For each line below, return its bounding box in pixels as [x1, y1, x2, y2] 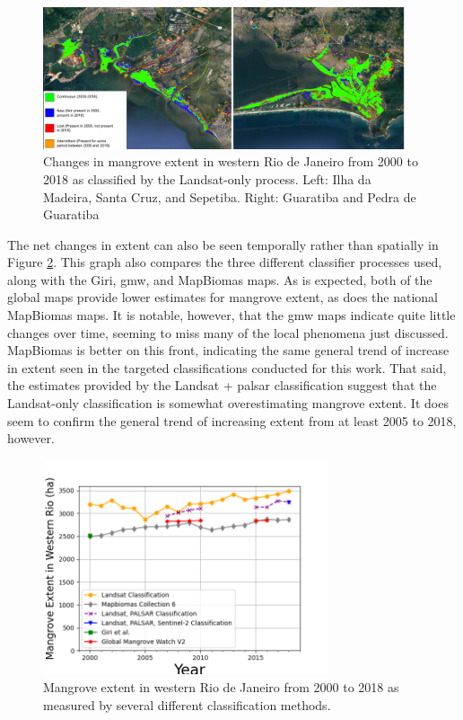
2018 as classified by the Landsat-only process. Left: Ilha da [43, 169, 371, 188]
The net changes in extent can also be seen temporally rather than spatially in [7, 235, 439, 253]
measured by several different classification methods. [43, 695, 331, 714]
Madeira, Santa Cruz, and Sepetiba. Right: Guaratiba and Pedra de [43, 187, 416, 206]
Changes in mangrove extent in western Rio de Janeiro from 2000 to [43, 152, 418, 171]
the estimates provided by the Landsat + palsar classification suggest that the [7, 376, 437, 395]
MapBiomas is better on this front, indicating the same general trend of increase [7, 341, 450, 360]
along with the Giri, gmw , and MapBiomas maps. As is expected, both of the [7, 270, 432, 289]
